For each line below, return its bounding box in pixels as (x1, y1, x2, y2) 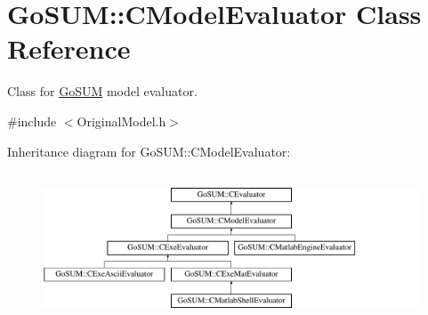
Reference (7, 30, 131, 67)
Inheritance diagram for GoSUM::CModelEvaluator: (7, 141, 291, 160)
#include (7, 111, 57, 130)
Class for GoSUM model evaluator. (7, 82, 198, 101)
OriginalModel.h (77, 111, 166, 130)
